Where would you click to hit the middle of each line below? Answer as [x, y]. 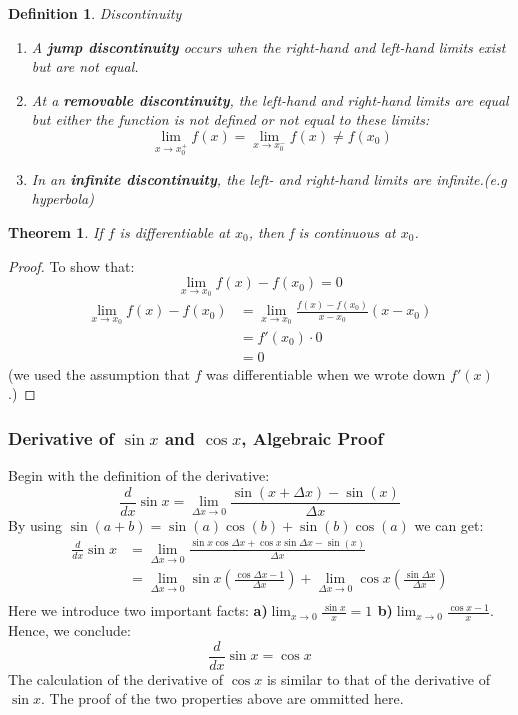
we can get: [449, 524]
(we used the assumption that [99, 373]
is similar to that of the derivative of [378, 678]
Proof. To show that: [71, 265]
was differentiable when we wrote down [326, 373]
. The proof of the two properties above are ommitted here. [222, 698]
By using [35, 524]
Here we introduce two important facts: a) [138, 610]
